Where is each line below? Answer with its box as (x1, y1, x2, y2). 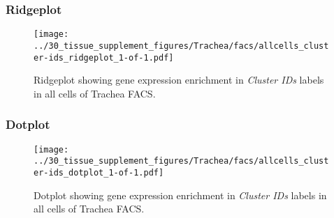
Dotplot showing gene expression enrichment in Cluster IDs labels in (34, 187, 327, 202)
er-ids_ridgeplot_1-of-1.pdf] (34, 52, 174, 63)
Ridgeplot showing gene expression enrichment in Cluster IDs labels (34, 72, 324, 87)
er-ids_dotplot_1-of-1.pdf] (34, 167, 164, 178)
